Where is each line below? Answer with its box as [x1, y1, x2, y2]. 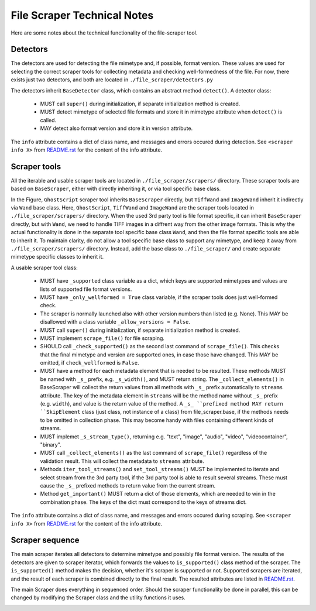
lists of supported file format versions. [40, 286, 132, 293]
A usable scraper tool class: [11, 264, 78, 271]
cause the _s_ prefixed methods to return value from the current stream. [40, 482, 216, 489]
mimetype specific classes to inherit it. [11, 253, 104, 260]
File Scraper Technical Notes [11, 9, 154, 22]
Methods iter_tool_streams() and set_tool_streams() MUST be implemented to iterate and [40, 466, 279, 473]
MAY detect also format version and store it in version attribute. [40, 125, 193, 132]
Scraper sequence [11, 536, 80, 545]
